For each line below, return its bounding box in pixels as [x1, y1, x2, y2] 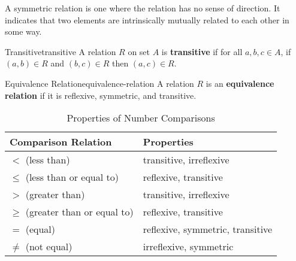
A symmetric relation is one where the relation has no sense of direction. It [5, 2, 280, 14]
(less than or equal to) [25, 170, 119, 184]
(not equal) [25, 239, 73, 254]
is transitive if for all [161, 45, 243, 57]
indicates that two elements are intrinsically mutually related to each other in [5, 13, 289, 26]
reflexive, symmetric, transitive [143, 222, 273, 236]
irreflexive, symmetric [143, 239, 234, 254]
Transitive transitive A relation [5, 45, 116, 57]
